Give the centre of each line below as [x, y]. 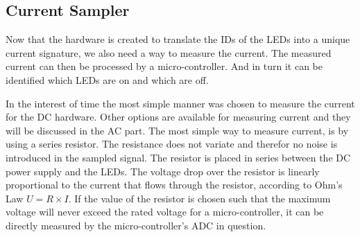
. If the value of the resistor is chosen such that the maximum [199, 198]
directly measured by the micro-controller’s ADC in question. [136, 225]
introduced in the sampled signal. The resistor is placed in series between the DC [178, 157]
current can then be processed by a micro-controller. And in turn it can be [164, 66]
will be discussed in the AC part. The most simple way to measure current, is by [177, 130]
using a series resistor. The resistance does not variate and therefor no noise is [172, 144]
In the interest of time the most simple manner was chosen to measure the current [180, 103]
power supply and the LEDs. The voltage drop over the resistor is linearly [163, 171]
